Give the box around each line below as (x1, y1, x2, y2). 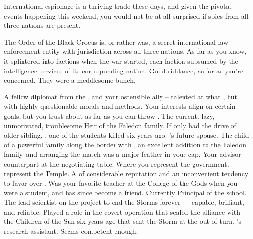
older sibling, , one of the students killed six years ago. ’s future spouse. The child (4, 130, 249, 140)
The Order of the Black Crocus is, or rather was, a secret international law (4, 36, 229, 47)
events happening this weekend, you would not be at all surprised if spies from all (4, 10, 249, 21)
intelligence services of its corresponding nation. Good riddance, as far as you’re (4, 65, 243, 75)
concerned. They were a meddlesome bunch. (4, 75, 136, 85)
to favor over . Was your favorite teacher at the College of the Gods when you (4, 178, 238, 188)
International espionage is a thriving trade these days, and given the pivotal (4, 1, 231, 11)
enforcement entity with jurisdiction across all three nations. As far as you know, (4, 46, 247, 56)
